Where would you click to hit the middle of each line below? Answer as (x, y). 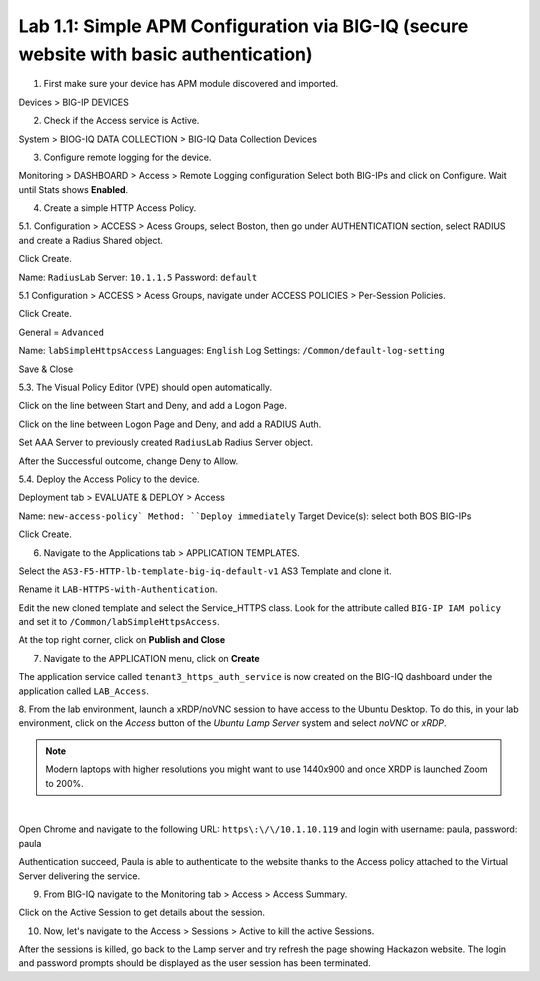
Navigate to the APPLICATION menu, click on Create (151, 658)
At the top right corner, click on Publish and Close (122, 640)
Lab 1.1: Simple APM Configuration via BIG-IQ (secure (243, 26)
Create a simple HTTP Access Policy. (120, 208)
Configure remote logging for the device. (127, 157)
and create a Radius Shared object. (91, 240)
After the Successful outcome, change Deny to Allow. (128, 461)
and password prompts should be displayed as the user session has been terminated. (195, 963)
